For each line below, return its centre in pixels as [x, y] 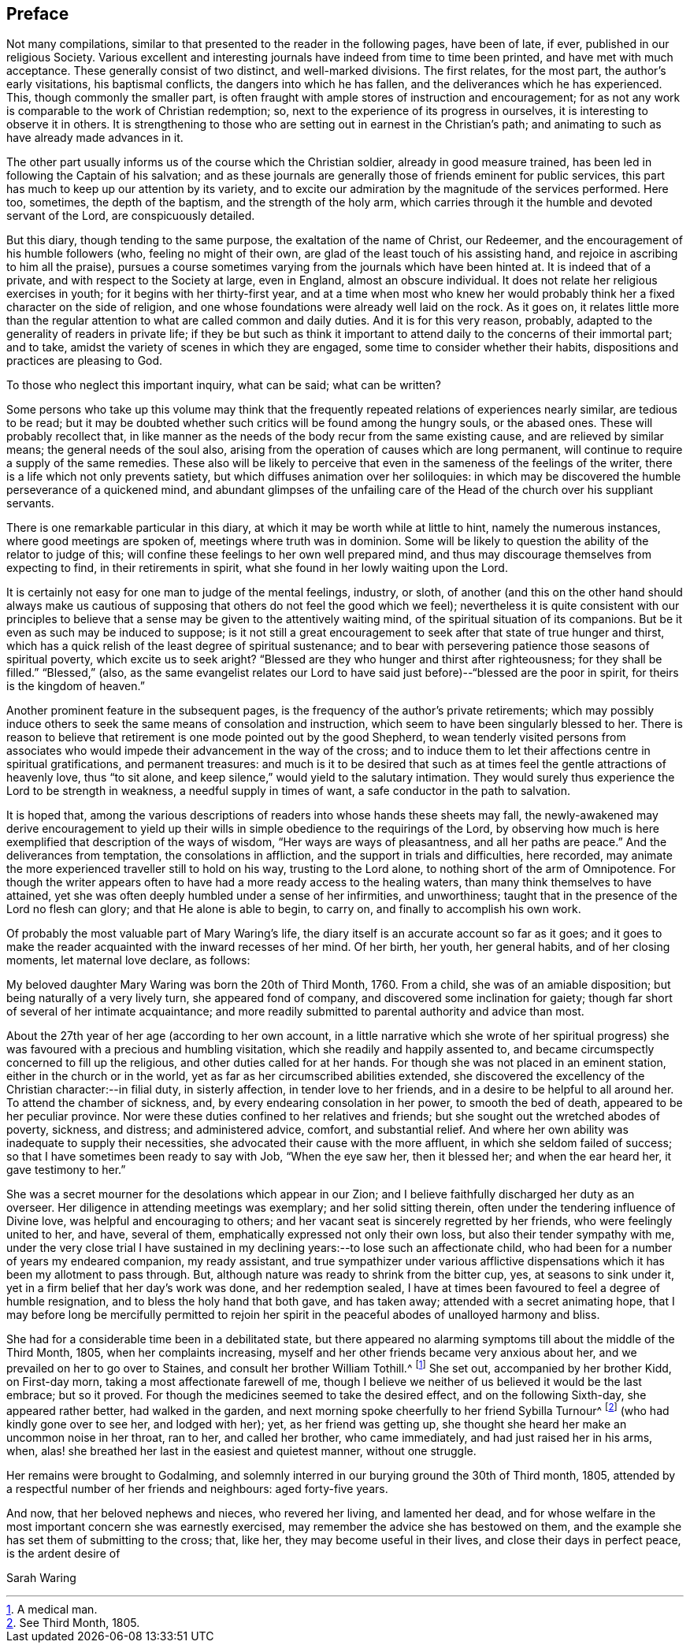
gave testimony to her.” [66, 1170]
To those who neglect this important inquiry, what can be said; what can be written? [224, 385]
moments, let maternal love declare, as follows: [128, 960]
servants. [30, 503]
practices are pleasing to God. [85, 361]
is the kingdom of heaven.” [76, 686]
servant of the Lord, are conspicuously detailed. [131, 216]
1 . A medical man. [52, 1609]
